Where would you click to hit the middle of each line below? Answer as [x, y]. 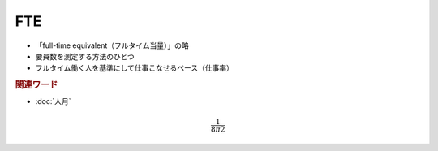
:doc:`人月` [54, 101]
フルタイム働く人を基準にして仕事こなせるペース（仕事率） [135, 68]
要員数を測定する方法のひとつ [85, 56]
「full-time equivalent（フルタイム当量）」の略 [112, 45]
